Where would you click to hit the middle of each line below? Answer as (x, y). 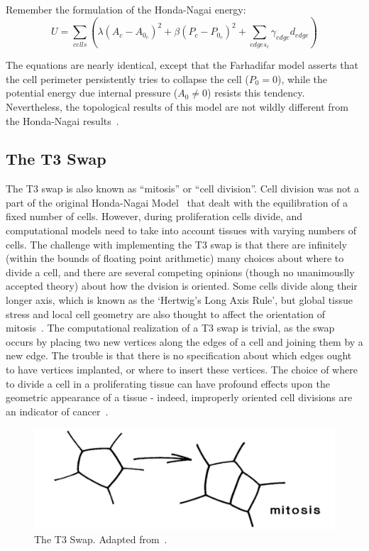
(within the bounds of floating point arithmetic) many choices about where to (175, 258)
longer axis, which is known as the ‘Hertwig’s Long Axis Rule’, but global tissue (180, 300)
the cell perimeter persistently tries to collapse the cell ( (127, 78)
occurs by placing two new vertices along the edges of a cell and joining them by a (184, 341)
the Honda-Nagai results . (62, 120)
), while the (302, 78)
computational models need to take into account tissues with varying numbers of (181, 230)
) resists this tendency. (256, 93)
